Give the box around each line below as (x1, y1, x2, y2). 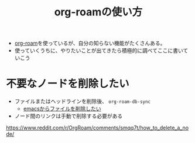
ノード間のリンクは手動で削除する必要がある (14, 112, 123, 119)
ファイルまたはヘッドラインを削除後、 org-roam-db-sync (14, 98, 151, 105)
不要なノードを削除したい (6, 77, 130, 91)
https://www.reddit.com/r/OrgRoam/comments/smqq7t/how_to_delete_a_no (6, 124, 189, 131)
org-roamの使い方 (54, 5, 143, 19)
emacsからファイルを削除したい (23, 105, 101, 112)
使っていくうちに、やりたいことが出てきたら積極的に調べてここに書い (14, 47, 183, 54)
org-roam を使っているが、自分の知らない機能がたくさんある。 (14, 39, 166, 47)
